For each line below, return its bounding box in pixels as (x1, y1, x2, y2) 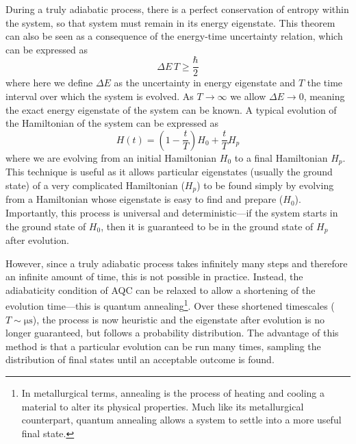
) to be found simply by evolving (196, 177, 334, 192)
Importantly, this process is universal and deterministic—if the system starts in (5, 205, 338, 219)
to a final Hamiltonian (234, 150, 328, 164)
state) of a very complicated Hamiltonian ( (5, 177, 185, 192)
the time (307, 75, 343, 90)
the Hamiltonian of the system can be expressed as (5, 116, 219, 130)
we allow (230, 89, 266, 103)
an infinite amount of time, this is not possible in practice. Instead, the (5, 269, 303, 284)
